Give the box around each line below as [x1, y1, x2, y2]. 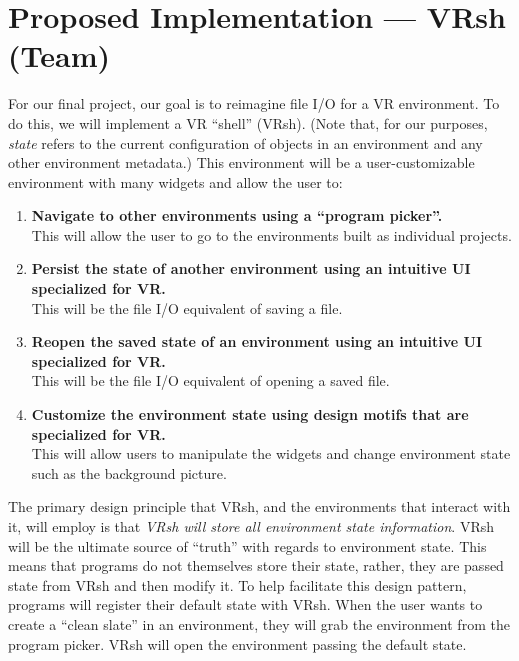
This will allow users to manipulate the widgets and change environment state [31, 443, 511, 464]
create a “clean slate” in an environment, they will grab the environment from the [8, 613, 510, 634]
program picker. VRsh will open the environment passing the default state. [8, 633, 467, 654]
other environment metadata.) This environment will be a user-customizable [8, 152, 475, 173]
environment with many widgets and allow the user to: [8, 171, 343, 192]
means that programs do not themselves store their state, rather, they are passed [8, 555, 504, 576]
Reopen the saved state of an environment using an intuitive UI [31, 331, 482, 352]
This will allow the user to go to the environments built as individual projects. [31, 224, 512, 245]
